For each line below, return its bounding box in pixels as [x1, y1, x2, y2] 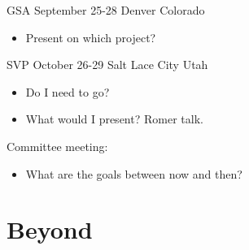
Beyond [7, 213, 93, 246]
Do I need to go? [25, 83, 110, 100]
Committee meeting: [7, 137, 108, 154]
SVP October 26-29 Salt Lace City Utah [7, 56, 208, 73]
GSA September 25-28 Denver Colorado [7, 2, 205, 18]
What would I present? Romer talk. [25, 110, 203, 127]
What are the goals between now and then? [25, 165, 242, 182]
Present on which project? [25, 28, 156, 45]
